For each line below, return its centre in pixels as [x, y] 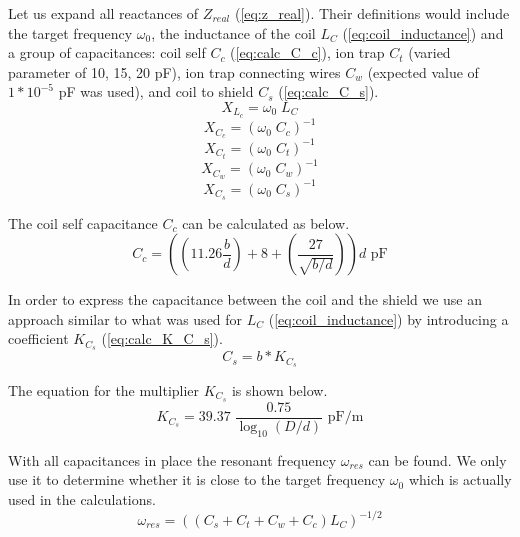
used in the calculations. [82, 498]
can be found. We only [437, 459]
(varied [429, 52]
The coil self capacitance [83, 222]
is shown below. [279, 390]
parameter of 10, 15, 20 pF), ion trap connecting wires [174, 71]
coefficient [38, 338]
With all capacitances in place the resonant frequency [172, 459]
